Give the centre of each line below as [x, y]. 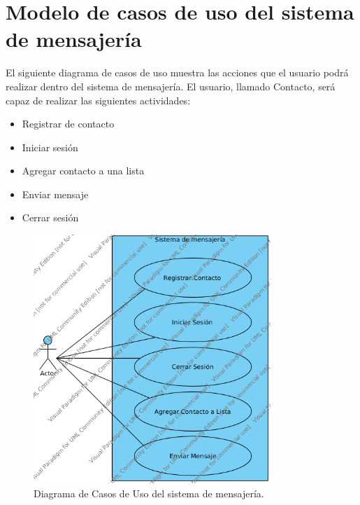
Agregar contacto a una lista [83, 171]
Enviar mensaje [55, 194]
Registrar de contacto [68, 124]
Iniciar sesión [50, 147]
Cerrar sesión [50, 217]
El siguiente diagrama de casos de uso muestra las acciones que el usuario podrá [177, 72]
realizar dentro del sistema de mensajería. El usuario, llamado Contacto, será [171, 86]
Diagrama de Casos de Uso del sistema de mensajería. [149, 493]
